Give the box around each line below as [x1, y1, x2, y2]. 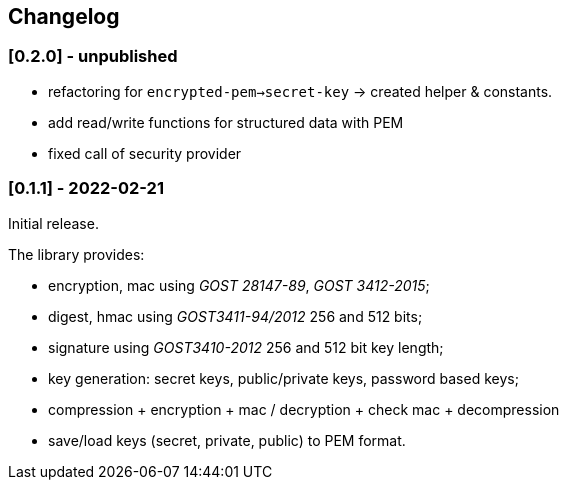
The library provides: [8, 245, 145, 263]
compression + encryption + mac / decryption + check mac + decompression [48, 400, 560, 418]
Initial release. [8, 214, 99, 232]
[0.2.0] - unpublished [8, 46, 178, 67]
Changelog [8, 4, 120, 29]
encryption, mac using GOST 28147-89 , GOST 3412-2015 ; [48, 276, 430, 294]
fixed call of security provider [48, 144, 242, 162]
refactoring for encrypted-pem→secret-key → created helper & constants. [48, 82, 553, 100]
